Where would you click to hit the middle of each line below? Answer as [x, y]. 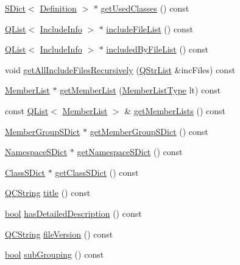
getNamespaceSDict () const [130, 152]
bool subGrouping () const [55, 254]
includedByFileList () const [157, 49]
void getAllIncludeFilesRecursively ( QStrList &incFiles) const [120, 69]
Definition [58, 8]
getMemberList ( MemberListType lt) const [140, 90]
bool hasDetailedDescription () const [73, 213]
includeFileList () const [150, 28]
